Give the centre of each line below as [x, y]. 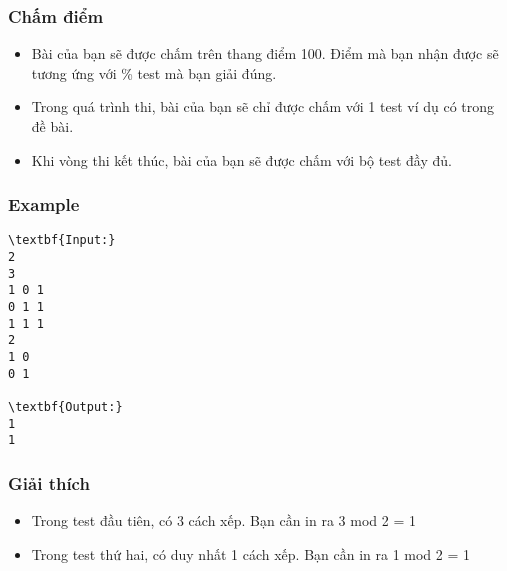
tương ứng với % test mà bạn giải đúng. [154, 72]
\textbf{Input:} [62, 240]
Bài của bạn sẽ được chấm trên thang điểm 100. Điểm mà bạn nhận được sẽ [265, 53]
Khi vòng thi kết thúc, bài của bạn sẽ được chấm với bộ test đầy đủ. [241, 159]
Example [44, 204]
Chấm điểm [56, 15]
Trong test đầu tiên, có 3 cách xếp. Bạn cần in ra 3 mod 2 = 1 [223, 520]
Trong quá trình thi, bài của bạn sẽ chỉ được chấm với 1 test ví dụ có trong [263, 106]
